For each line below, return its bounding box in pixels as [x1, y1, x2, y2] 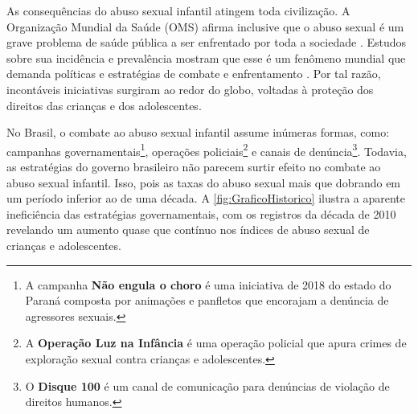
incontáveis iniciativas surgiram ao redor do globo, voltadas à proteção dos [6, 80, 374, 97]
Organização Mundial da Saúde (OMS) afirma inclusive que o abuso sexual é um [6, 18, 404, 35]
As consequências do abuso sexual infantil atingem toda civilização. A [6, 2, 350, 18]
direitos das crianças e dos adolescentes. [6, 96, 202, 113]
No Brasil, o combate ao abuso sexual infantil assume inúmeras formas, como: [6, 124, 390, 141]
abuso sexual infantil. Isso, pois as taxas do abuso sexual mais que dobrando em [6, 174, 401, 191]
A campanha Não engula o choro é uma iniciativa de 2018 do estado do [25, 276, 391, 293]
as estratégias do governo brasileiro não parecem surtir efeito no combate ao [6, 158, 381, 174]
